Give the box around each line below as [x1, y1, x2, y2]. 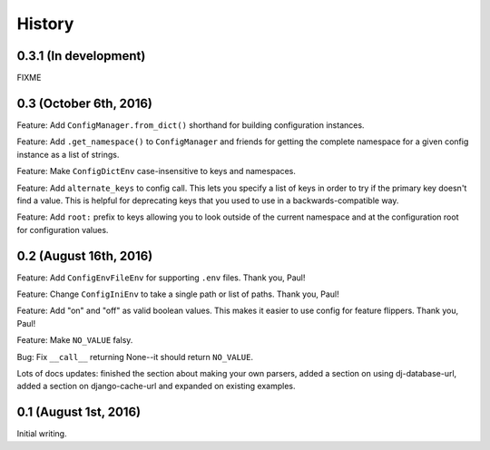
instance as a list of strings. [16, 149, 120, 160]
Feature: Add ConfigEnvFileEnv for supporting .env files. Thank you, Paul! [16, 272, 306, 283]
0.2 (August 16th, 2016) [16, 248, 153, 263]
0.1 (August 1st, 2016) [16, 405, 141, 420]
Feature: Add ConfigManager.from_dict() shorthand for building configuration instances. [16, 119, 365, 131]
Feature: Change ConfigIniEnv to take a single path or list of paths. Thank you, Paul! [16, 289, 339, 299]
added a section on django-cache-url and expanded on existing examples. [16, 381, 296, 392]
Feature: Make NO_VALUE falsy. [16, 335, 133, 346]
